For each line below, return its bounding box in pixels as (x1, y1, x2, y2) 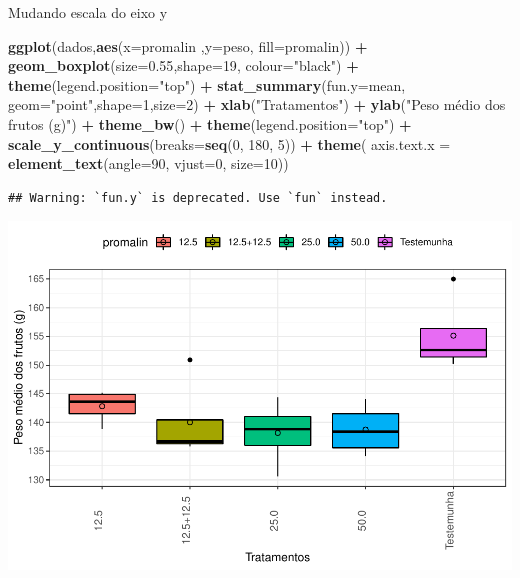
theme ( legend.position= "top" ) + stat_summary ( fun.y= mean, (8, 74, 406, 95)
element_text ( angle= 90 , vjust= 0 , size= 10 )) (8, 153, 289, 174)
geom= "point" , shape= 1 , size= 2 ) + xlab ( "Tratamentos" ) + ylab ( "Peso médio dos (8, 94, 506, 115)
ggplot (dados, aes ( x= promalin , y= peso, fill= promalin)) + (8, 35, 368, 56)
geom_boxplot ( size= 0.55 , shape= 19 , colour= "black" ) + (8, 55, 359, 76)
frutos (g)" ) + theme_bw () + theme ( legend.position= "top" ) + (8, 113, 412, 134)
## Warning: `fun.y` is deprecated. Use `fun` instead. (8, 190, 388, 205)
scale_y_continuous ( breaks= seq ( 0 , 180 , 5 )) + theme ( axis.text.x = (8, 133, 451, 154)
